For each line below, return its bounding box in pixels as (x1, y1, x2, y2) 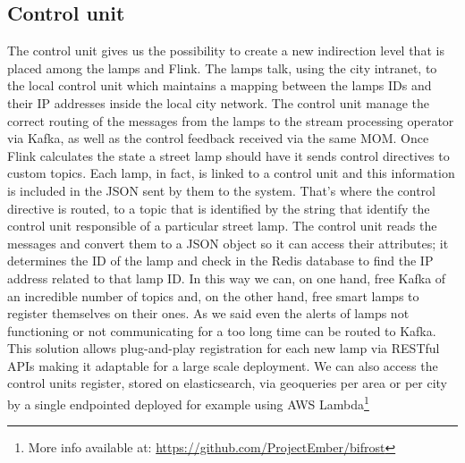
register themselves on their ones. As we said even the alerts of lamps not (7, 304, 410, 323)
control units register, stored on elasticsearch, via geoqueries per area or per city (7, 374, 447, 392)
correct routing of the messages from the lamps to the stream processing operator (7, 111, 454, 130)
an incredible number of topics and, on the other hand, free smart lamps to (7, 286, 419, 305)
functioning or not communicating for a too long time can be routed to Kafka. (7, 321, 436, 340)
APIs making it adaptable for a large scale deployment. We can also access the (7, 356, 438, 375)
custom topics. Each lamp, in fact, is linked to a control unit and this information (7, 164, 455, 182)
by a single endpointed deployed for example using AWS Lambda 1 (7, 392, 369, 413)
